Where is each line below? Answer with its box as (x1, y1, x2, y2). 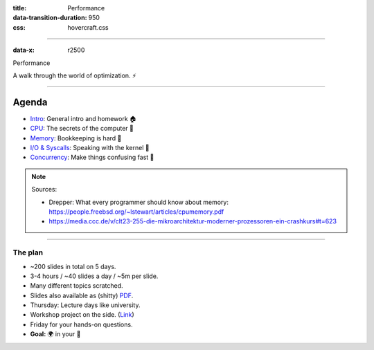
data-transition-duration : (12, 14, 87, 22)
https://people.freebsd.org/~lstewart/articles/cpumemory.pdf (48, 208, 224, 216)
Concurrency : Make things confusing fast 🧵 (30, 153, 154, 162)
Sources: (31, 185, 57, 194)
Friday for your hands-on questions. (30, 320, 133, 329)
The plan (12, 248, 44, 257)
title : (12, 4, 27, 12)
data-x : (12, 46, 35, 55)
